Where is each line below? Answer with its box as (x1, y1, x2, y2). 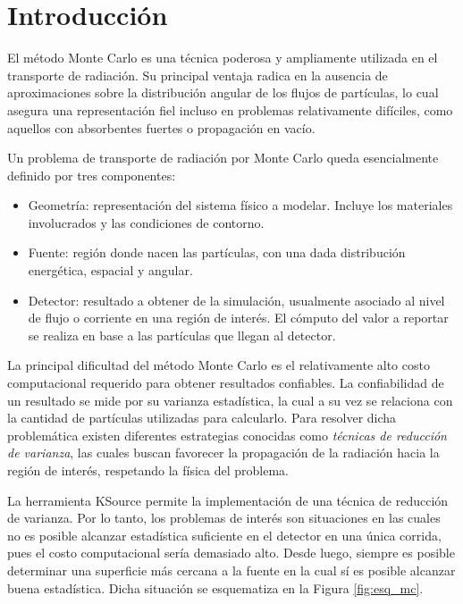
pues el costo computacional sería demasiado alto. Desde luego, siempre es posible (7, 543, 455, 562)
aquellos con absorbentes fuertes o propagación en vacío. (7, 118, 316, 137)
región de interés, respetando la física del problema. (7, 461, 289, 479)
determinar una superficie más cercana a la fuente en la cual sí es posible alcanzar (7, 560, 456, 579)
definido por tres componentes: (7, 165, 176, 184)
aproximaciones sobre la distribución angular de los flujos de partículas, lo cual (7, 83, 439, 102)
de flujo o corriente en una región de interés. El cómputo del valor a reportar (28, 308, 449, 327)
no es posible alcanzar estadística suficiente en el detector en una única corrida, (7, 525, 442, 544)
